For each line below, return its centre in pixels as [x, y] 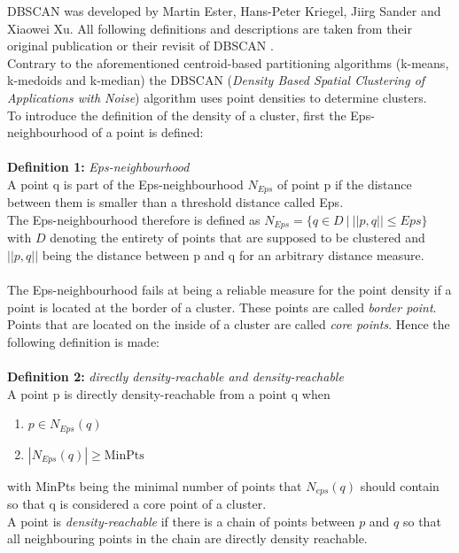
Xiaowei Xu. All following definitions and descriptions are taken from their [210, 28]
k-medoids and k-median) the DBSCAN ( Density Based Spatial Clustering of [216, 80]
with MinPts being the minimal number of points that [155, 485]
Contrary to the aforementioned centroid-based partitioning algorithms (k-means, [228, 62]
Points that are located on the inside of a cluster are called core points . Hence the [229, 324]
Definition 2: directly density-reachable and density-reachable [175, 376]
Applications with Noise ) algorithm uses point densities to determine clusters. [217, 97]
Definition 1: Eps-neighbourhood [98, 167]
